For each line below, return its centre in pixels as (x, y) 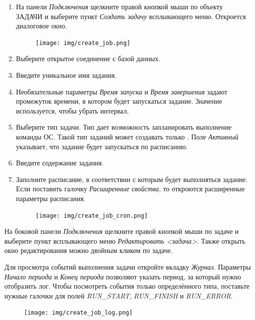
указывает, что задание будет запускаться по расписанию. (102, 146)
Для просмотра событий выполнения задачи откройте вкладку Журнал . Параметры (128, 267)
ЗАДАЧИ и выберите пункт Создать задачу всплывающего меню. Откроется (131, 16)
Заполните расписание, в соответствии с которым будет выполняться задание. (132, 179)
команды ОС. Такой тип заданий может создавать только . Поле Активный (127, 137)
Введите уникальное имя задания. (66, 75)
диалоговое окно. (41, 26)
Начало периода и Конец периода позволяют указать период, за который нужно (123, 276)
